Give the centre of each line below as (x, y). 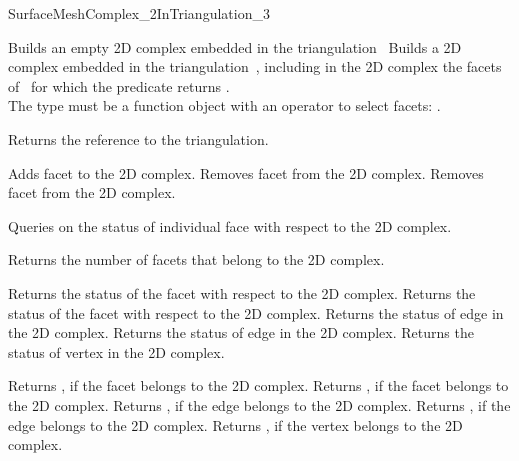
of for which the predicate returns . (119, 85)
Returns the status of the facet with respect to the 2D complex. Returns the (242, 292)
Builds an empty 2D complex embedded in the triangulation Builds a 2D (235, 46)
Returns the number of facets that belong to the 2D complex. (196, 259)
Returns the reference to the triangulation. (138, 138)
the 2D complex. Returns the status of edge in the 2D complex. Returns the (241, 332)
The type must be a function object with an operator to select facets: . (224, 105)
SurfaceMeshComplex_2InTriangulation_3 (139, 13)
